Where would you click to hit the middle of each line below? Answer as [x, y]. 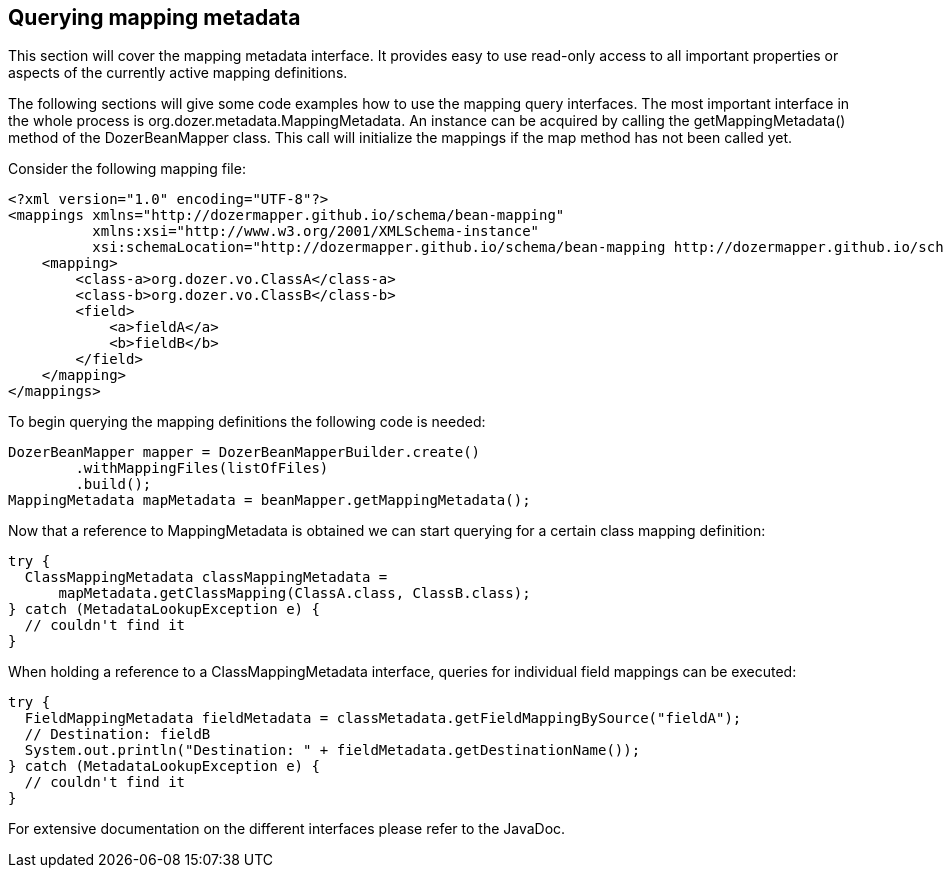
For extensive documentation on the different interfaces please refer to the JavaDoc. [287, 829]
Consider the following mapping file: [127, 169]
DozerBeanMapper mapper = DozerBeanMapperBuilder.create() [244, 452]
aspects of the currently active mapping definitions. [178, 73]
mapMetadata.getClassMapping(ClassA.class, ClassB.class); [294, 593]
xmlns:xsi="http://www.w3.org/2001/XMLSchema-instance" [316, 231]
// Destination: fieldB [117, 734]
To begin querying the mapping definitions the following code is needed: [247, 422]
